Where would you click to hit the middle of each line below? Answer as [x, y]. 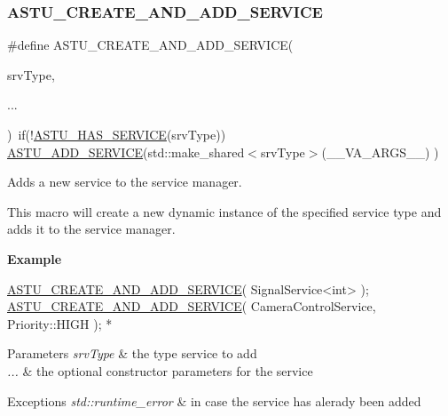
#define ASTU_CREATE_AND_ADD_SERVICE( [150, 45]
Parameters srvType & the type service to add [132, 353]
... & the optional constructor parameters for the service [160, 370]
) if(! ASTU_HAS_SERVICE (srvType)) [117, 134]
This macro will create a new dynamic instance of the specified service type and [224, 211]
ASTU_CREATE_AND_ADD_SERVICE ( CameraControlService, [192, 306]
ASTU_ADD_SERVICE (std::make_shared [126, 152]
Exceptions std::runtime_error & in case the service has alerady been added [214, 400]
